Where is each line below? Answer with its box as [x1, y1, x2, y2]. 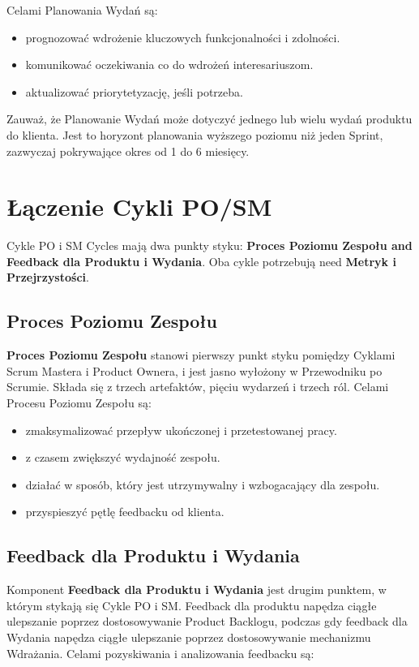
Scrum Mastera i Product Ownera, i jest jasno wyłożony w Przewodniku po [6, 362, 383, 379]
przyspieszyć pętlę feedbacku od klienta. [25, 503, 224, 520]
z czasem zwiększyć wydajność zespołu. [25, 449, 220, 466]
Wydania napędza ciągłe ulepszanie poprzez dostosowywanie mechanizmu [6, 629, 371, 645]
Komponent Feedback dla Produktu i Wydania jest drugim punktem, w [6, 581, 387, 598]
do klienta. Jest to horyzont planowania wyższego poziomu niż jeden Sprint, [6, 126, 383, 143]
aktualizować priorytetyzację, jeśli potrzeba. [25, 83, 243, 100]
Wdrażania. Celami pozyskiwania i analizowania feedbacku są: [6, 644, 314, 661]
